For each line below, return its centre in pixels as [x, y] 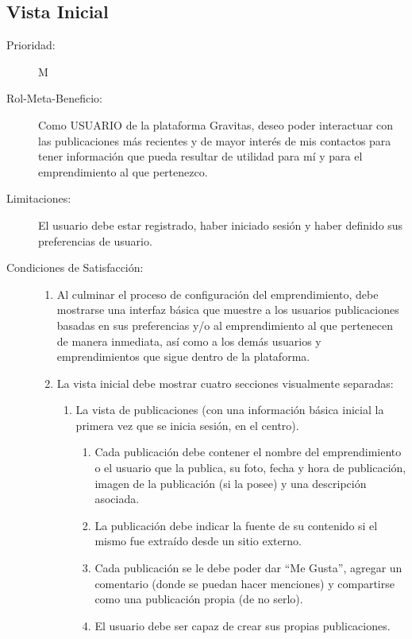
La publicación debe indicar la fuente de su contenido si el [236, 525]
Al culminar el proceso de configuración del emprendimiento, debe [218, 294]
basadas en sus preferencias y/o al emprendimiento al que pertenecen [225, 325]
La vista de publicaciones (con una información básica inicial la [230, 410]
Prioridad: [31, 45]
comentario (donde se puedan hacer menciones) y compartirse [245, 583]
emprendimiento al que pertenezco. [123, 171]
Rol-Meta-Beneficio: [54, 98]
